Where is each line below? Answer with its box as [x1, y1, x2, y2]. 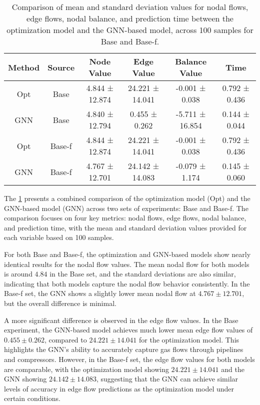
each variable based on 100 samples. [4, 232, 114, 242]
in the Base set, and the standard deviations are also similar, [49, 268, 236, 279]
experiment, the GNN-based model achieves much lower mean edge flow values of [4, 324, 253, 335]
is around [4, 268, 32, 279]
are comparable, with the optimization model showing [4, 363, 169, 374]
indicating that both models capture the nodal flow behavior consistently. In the [4, 278, 250, 288]
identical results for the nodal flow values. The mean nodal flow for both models [4, 258, 249, 269]
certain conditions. [4, 393, 60, 403]
